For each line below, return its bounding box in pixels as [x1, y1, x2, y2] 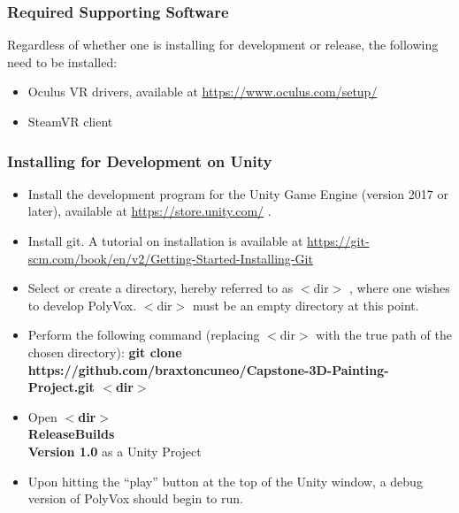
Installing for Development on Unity [7, 149, 272, 172]
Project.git [27, 378, 95, 396]
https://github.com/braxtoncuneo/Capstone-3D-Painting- [27, 360, 389, 379]
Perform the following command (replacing [27, 325, 260, 344]
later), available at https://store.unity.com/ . [27, 202, 272, 220]
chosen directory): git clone [27, 342, 182, 361]
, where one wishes [349, 279, 450, 297]
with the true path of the [316, 325, 452, 344]
